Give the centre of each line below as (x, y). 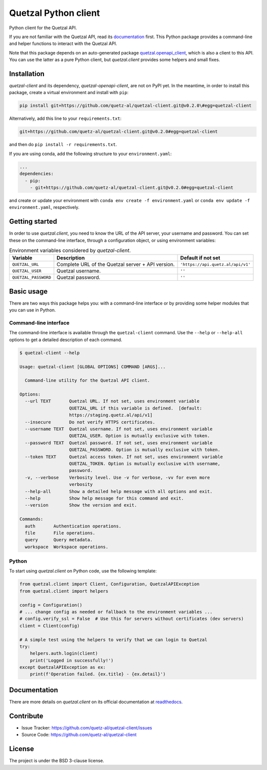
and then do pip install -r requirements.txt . (63, 145)
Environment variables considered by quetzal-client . (70, 251)
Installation (27, 74)
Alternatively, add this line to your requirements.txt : (65, 118)
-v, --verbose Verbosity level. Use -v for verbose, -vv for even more (117, 477)
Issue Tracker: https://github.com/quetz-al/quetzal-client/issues (87, 727)
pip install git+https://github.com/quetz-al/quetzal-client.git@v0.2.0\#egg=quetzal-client (135, 106)
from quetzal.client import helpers (64, 591)
